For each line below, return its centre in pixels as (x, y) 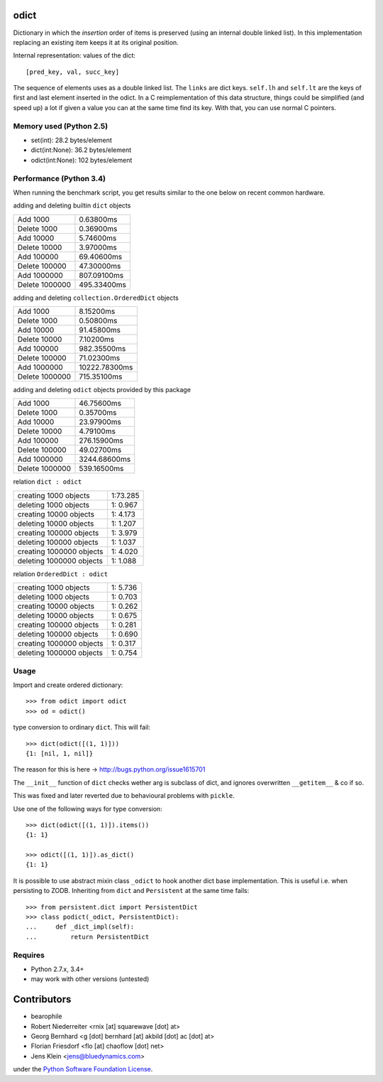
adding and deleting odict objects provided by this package (102, 390)
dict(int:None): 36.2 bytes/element (81, 150)
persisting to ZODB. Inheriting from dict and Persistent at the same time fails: (131, 891)
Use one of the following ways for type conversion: (88, 808)
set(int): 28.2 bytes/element (72, 140)
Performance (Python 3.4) (60, 178)
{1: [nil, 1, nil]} (60, 753)
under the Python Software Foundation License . (83, 1069)
